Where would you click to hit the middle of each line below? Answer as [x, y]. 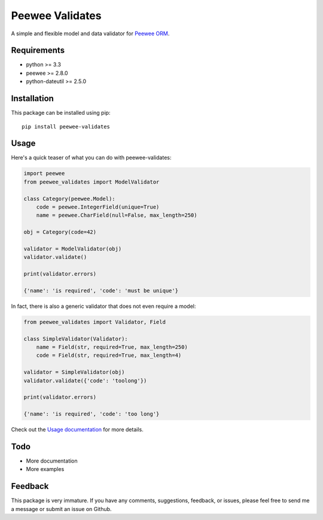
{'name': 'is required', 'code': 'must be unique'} [101, 290]
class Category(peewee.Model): [70, 198]
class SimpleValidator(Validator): [76, 339]
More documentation [52, 461]
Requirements [38, 51]
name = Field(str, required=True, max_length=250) [112, 347]
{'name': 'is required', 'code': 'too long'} [92, 414]
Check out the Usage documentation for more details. [77, 430]
